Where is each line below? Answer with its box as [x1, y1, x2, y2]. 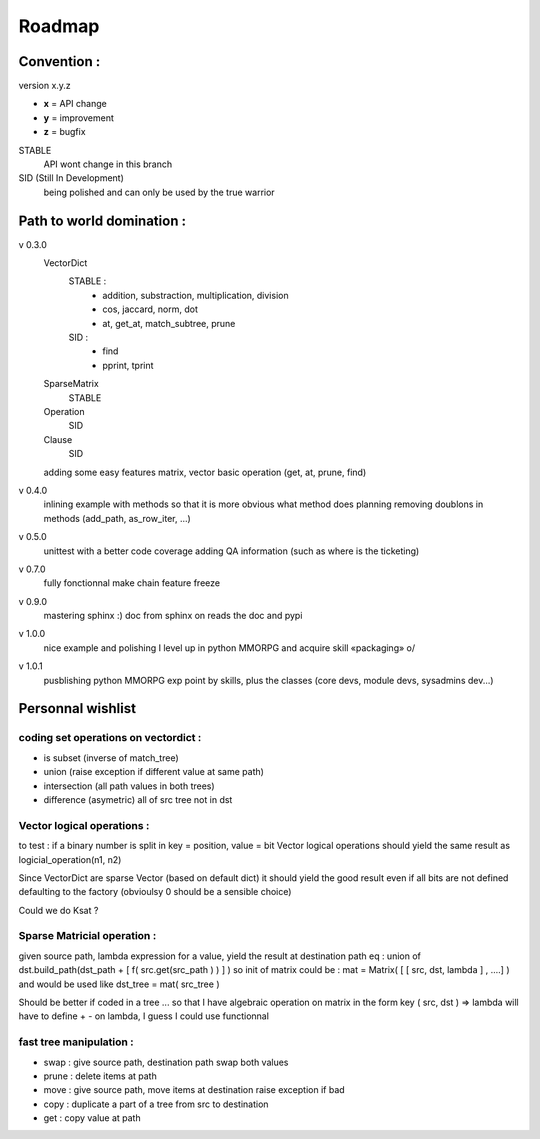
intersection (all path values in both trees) [43, 780, 215, 792]
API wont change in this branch [43, 158, 173, 170]
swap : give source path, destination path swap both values [43, 1056, 289, 1068]
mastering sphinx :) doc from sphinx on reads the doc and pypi [43, 610, 303, 622]
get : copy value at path [43, 1112, 141, 1124]
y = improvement [43, 111, 114, 124]
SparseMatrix [43, 378, 99, 390]
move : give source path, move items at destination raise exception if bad [43, 1084, 345, 1096]
